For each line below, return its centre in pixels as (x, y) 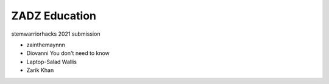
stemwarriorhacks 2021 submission (56, 34)
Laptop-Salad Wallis (52, 62)
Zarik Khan (40, 70)
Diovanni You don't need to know (68, 53)
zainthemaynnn (46, 45)
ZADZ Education (54, 16)
